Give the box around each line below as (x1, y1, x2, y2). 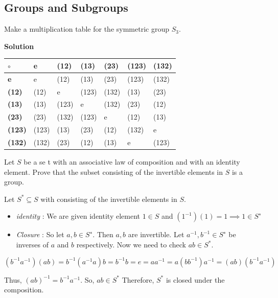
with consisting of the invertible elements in (40, 193, 177, 204)
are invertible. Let (128, 229, 184, 240)
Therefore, (122, 274, 154, 285)
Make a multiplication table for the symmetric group (4, 24, 169, 34)
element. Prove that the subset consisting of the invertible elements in (4, 166, 223, 177)
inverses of (16, 239, 49, 250)
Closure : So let (16, 229, 64, 240)
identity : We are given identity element (16, 211, 140, 221)
